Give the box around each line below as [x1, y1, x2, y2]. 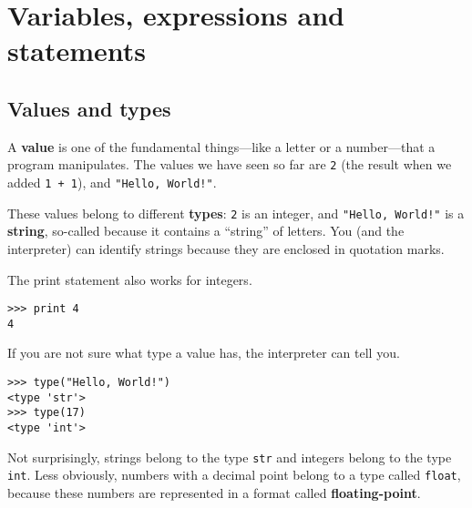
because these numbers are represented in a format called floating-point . [7, 483, 421, 502]
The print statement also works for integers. [7, 269, 252, 289]
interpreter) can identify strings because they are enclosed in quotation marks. [7, 239, 445, 258]
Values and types [7, 94, 171, 122]
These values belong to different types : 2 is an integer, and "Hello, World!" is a [7, 203, 465, 222]
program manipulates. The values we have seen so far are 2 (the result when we [7, 155, 452, 174]
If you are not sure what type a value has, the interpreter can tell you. [7, 343, 400, 362]
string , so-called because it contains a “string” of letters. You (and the [7, 221, 405, 240]
